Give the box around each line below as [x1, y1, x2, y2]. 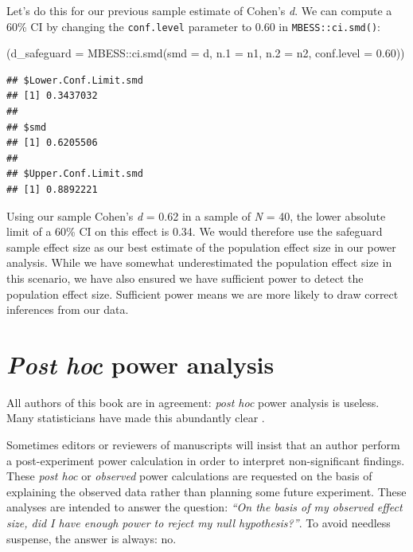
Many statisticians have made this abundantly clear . [6, 409, 265, 426]
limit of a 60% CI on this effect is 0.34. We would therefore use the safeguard [6, 223, 383, 240]
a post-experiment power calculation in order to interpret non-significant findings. [6, 452, 405, 468]
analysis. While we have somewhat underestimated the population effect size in [6, 254, 392, 271]
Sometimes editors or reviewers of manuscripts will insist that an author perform [6, 437, 400, 453]
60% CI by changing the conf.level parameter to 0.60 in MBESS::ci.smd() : [6, 18, 380, 34]
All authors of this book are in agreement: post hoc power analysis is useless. [6, 393, 380, 410]
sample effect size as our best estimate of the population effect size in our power [6, 238, 396, 255]
